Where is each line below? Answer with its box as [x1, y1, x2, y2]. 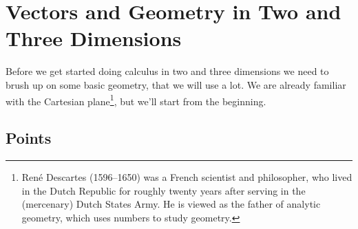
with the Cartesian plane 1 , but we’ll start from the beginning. [6, 91, 266, 108]
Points [6, 127, 52, 149]
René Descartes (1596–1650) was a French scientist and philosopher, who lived [21, 169, 352, 184]
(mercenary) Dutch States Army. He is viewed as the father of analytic [21, 197, 321, 211]
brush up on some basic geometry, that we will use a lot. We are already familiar [6, 77, 346, 91]
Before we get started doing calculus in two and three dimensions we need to [6, 64, 329, 78]
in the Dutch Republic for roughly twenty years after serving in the [21, 183, 306, 197]
